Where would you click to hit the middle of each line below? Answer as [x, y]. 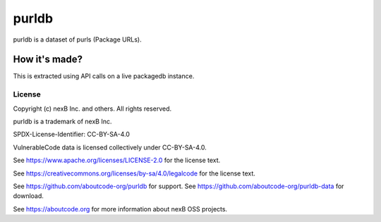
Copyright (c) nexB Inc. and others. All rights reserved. [92, 109]
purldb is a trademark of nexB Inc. [62, 121]
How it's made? [48, 60]
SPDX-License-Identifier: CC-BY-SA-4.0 [72, 135]
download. [28, 196]
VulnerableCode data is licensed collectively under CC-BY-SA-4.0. [110, 147]
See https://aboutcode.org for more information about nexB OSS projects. [120, 209]
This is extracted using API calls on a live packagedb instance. [104, 76]
